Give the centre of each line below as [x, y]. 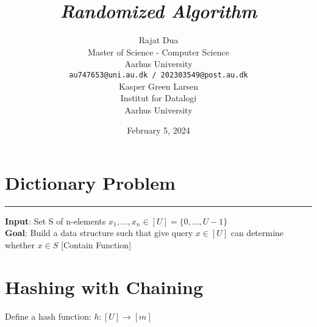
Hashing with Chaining [104, 286]
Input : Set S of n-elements [55, 221]
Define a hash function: [48, 316]
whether [20, 245]
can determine [257, 233]
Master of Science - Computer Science [158, 52]
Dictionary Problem [90, 182]
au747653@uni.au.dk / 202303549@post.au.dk [158, 75]
